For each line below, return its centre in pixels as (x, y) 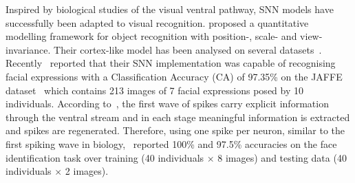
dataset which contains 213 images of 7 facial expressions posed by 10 (154, 90)
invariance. (28, 49)
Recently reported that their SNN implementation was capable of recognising (171, 63)
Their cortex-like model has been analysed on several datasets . (188, 49)
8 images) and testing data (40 (282, 157)
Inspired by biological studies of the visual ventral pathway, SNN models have (170, 9)
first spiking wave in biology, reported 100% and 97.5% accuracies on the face (171, 143)
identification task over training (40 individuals (105, 157)
